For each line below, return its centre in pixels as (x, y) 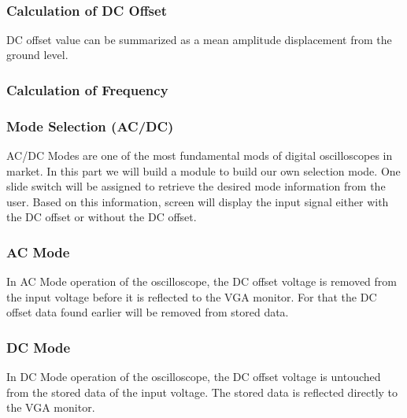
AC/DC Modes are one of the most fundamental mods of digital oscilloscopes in (200, 155)
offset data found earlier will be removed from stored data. (148, 312)
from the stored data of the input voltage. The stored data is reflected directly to (202, 392)
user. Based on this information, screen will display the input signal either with (198, 201)
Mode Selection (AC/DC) (90, 126)
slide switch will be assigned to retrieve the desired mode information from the (196, 186)
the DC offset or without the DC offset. (102, 217)
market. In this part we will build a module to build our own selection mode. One (203, 170)
